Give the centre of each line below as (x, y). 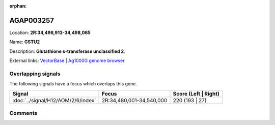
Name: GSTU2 (25, 42)
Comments (23, 113)
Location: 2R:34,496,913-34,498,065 (50, 33)
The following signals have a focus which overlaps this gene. (73, 84)
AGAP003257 (32, 20)
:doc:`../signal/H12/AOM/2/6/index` (54, 100)
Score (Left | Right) (196, 93)
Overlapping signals (35, 74)
